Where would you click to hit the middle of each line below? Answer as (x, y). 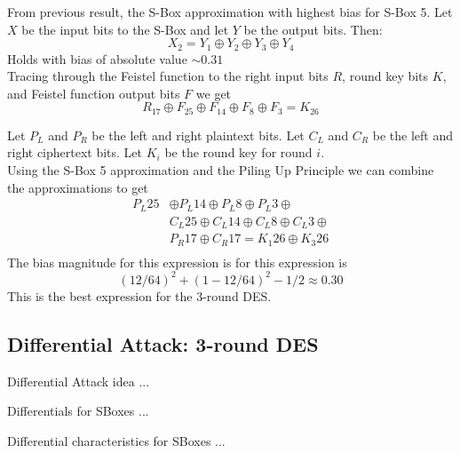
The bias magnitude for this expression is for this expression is (177, 262)
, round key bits (385, 76)
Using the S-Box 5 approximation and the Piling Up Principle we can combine (221, 170)
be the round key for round (238, 152)
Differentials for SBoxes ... (78, 411)
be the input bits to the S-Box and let (125, 29)
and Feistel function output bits (94, 93)
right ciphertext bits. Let (75, 152)
